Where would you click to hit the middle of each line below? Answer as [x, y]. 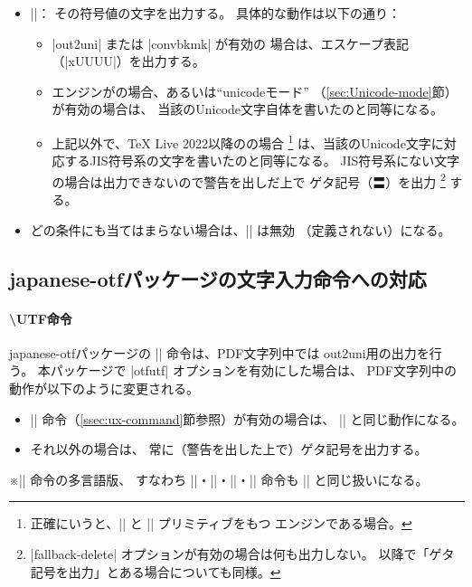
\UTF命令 [41, 318]
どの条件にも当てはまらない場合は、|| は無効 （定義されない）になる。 [241, 229]
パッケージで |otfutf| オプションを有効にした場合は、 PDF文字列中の [253, 370]
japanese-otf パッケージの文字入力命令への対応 [218, 278]
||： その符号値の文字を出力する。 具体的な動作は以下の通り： [215, 13]
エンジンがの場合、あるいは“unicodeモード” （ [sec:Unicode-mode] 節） [255, 91]
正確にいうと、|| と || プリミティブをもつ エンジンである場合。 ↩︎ [221, 523]
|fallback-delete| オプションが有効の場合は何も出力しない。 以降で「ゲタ [242, 553]
